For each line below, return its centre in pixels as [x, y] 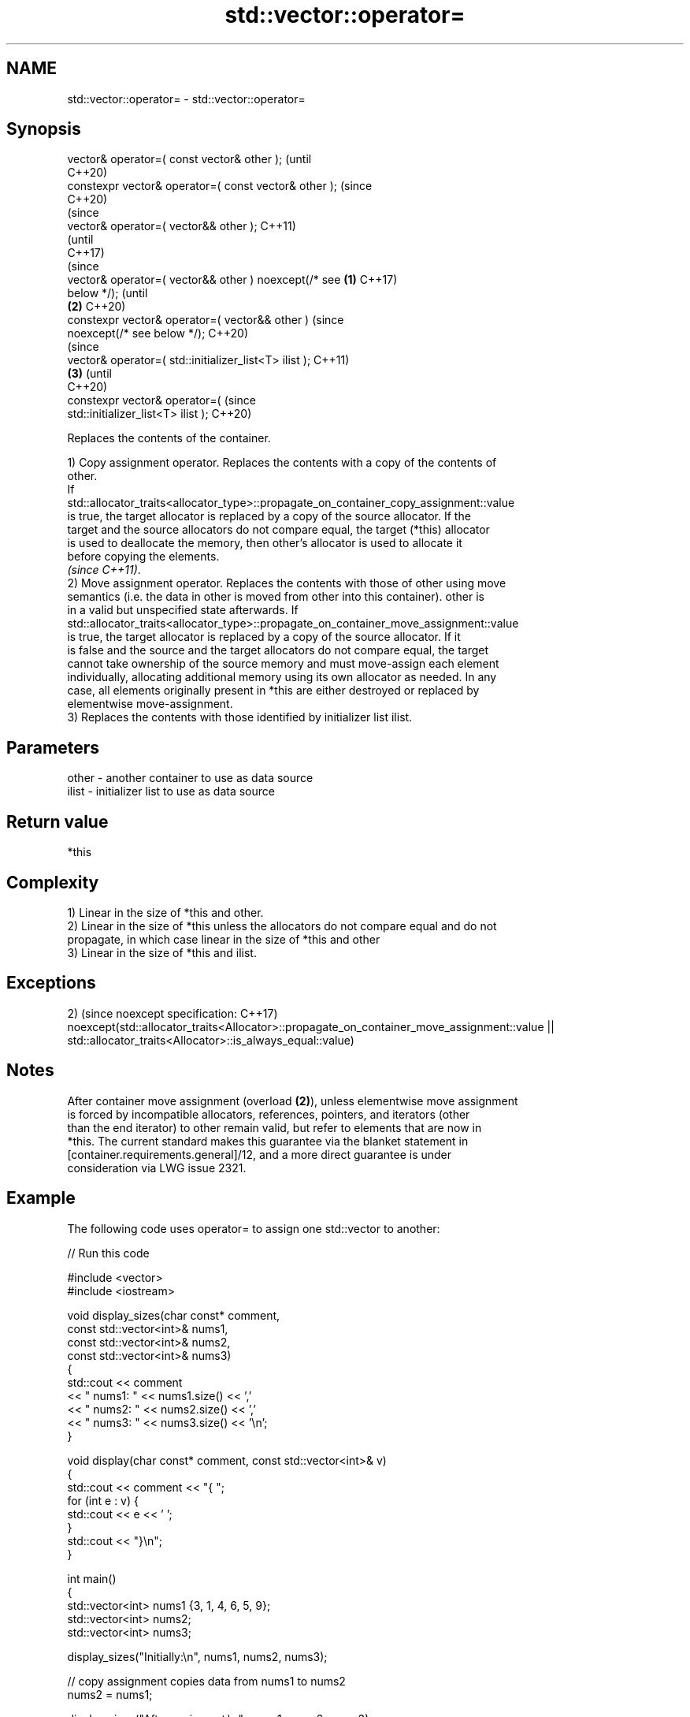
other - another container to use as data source [190, 778]
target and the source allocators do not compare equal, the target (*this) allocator [278, 530]
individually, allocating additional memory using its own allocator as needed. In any [282, 677]
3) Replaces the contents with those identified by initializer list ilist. [240, 717]
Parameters [53, 747]
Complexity [53, 882]
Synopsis [44, 129]
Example [41, 1198]
